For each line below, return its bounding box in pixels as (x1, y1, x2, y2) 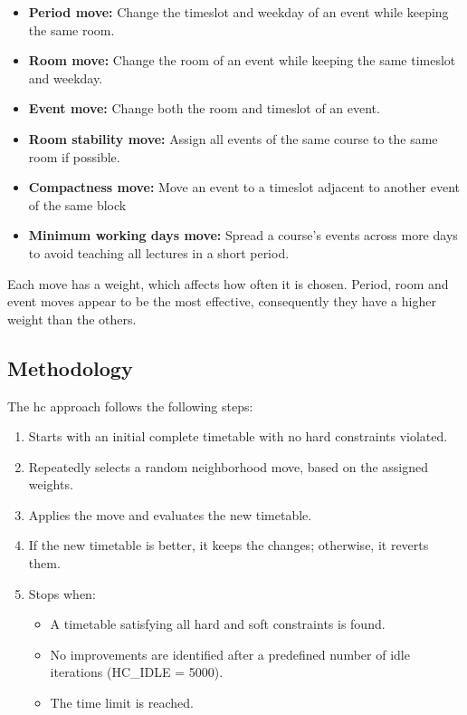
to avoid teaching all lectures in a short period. (28, 243, 290, 262)
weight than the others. (7, 309, 137, 328)
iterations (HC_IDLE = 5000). (50, 662, 224, 681)
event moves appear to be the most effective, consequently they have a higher (7, 292, 436, 311)
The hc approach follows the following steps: (7, 396, 253, 415)
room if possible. (28, 147, 120, 166)
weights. (28, 475, 73, 494)
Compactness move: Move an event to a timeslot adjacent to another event (28, 178, 461, 197)
